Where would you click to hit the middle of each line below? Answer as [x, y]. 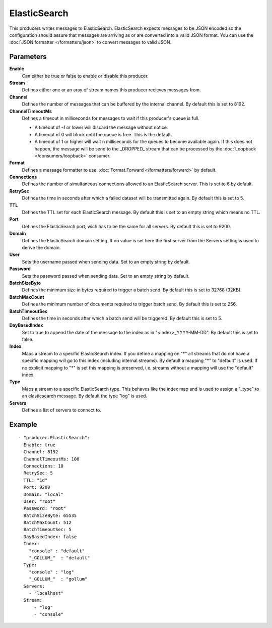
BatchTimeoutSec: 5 [47, 530]
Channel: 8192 [41, 452]
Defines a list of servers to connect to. [62, 410]
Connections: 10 [44, 466]
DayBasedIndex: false [50, 537]
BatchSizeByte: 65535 [50, 515]
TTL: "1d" [36, 480]
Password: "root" [45, 508]
